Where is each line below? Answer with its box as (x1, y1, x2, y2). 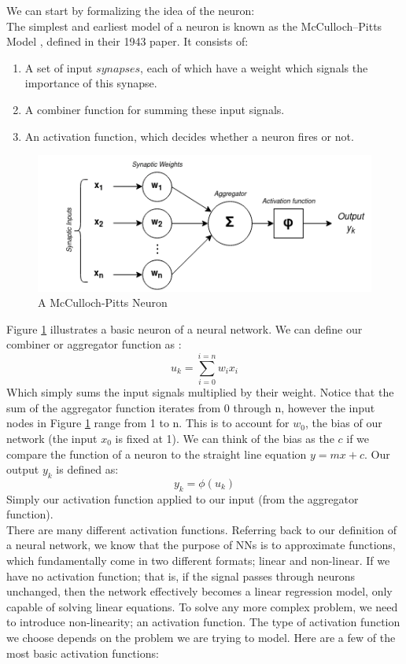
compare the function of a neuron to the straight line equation (6, 445, 307, 462)
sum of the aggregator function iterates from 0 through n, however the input (6, 399, 375, 415)
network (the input (6, 430, 98, 446)
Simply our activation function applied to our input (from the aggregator (6, 490, 359, 507)
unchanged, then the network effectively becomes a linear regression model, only (6, 583, 393, 599)
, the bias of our (304, 415, 382, 431)
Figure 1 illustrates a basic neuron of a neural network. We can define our (6, 320, 363, 337)
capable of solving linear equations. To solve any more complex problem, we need (6, 598, 398, 614)
